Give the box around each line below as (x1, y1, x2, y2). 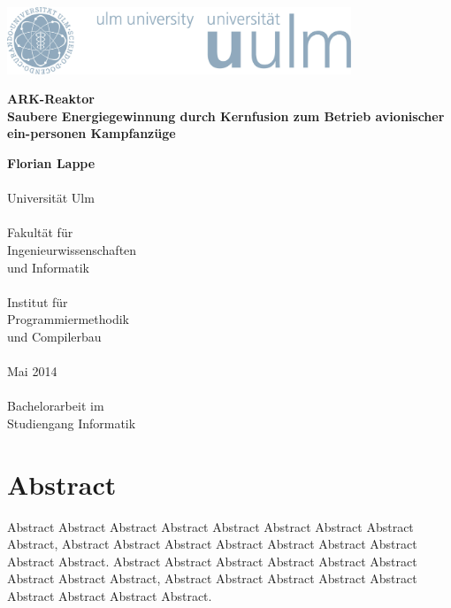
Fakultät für (7, 223, 73, 242)
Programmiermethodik (7, 310, 129, 328)
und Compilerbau (7, 327, 102, 345)
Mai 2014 (7, 362, 57, 381)
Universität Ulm (7, 189, 95, 207)
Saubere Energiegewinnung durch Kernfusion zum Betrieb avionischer (7, 106, 445, 125)
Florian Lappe (7, 153, 96, 172)
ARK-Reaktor (7, 89, 95, 108)
